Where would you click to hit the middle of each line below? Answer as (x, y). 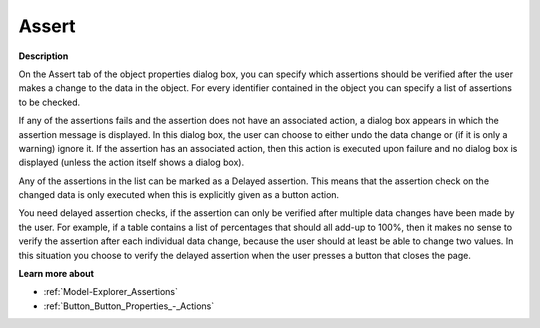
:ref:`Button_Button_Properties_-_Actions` (129, 306)
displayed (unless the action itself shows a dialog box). (131, 162)
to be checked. (49, 102)
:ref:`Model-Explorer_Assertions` (111, 292)
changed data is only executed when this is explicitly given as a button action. (179, 195)
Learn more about (56, 274)
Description (43, 56)
